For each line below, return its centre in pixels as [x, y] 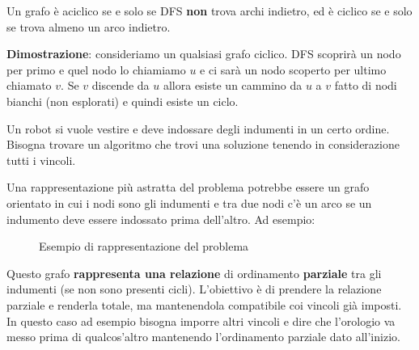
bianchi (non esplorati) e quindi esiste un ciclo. [123, 101]
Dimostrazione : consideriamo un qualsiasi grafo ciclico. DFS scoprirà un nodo [204, 54]
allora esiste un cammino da [233, 85]
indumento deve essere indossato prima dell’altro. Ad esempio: [161, 219]
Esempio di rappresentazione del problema [144, 246]
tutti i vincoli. [41, 160]
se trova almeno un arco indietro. [89, 26]
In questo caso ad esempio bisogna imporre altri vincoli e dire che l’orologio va [201, 320]
